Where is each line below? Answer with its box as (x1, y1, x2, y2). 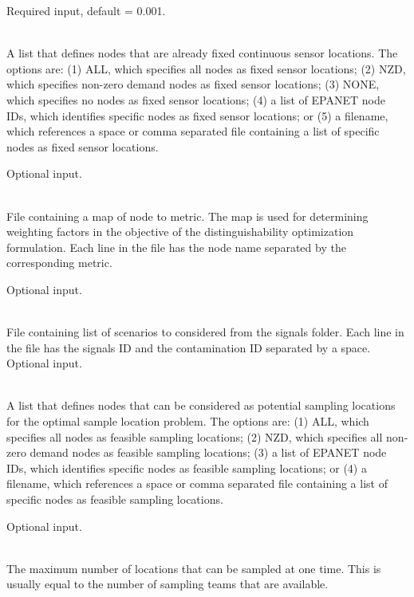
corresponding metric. (6, 254, 112, 271)
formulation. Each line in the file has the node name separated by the (6, 238, 346, 255)
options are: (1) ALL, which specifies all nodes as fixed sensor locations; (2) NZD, (6, 60, 406, 77)
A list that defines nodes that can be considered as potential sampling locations (6, 397, 396, 414)
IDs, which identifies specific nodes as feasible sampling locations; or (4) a (6, 459, 367, 476)
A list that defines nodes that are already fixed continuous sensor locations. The (6, 45, 398, 61)
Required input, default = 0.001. (6, 2, 166, 18)
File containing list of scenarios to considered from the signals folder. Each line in (6, 324, 404, 340)
